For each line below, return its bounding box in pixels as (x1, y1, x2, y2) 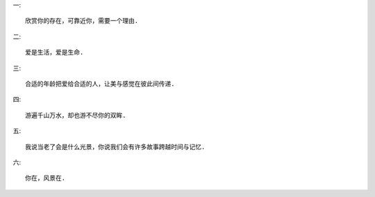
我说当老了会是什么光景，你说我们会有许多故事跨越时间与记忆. (25, 142, 206, 151)
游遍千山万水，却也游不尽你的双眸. (25, 111, 126, 119)
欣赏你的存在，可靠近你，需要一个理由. (25, 17, 139, 25)
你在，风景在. (25, 174, 66, 182)
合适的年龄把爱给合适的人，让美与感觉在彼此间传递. (25, 79, 175, 88)
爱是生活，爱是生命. (25, 48, 84, 57)
